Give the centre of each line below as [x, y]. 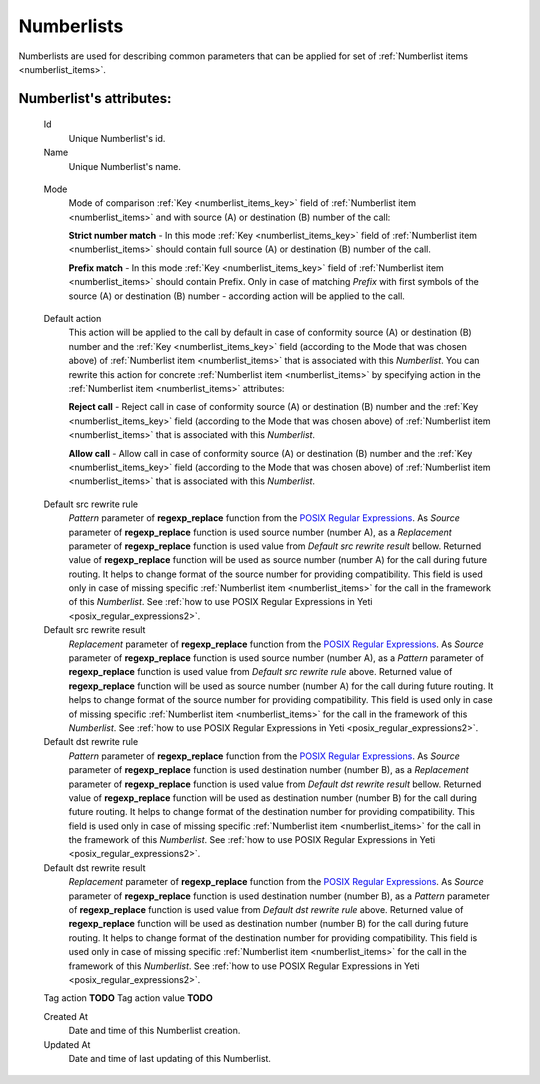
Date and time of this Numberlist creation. [154, 1031]
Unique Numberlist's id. [117, 138]
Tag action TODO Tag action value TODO [128, 998]
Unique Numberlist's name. [125, 166]
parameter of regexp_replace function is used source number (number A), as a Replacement [260, 532]
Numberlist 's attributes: [95, 98]
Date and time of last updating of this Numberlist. [170, 1058]
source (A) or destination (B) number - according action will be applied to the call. [236, 296]
